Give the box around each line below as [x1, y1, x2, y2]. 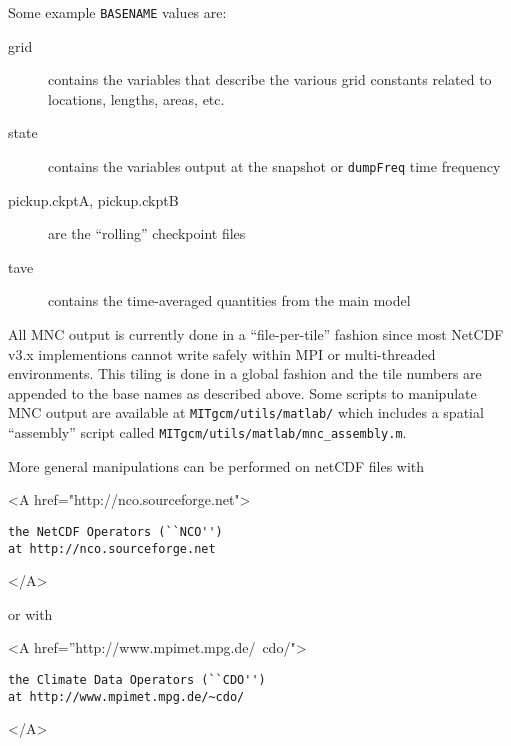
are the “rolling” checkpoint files [48, 223, 246, 244]
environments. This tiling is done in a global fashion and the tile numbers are [8, 363, 482, 384]
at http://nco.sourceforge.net [8, 541, 216, 556]
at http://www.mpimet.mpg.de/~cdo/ [8, 689, 245, 704]
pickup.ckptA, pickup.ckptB [8, 189, 179, 210]
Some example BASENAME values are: [8, 2, 227, 22]
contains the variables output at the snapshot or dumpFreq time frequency [48, 156, 501, 177]
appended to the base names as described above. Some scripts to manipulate [8, 382, 477, 403]
